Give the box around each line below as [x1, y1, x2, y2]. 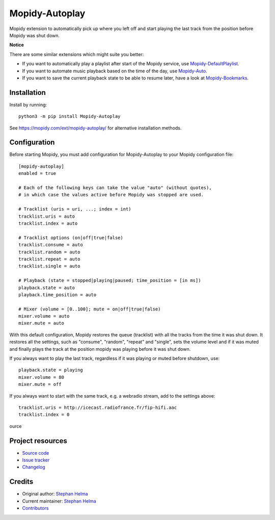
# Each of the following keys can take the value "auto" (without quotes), [18, 185, 212, 191]
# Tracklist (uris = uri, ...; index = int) [18, 206, 132, 212]
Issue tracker [22, 457, 50, 463]
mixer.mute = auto [18, 320, 65, 326]
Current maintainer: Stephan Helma [22, 498, 96, 504]
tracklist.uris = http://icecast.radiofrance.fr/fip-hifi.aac [18, 404, 177, 410]
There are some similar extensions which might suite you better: [9, 51, 144, 57]
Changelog [22, 464, 45, 470]
